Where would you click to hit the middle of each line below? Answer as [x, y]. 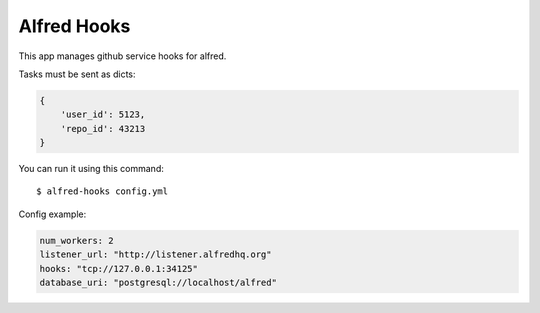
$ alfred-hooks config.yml [102, 191]
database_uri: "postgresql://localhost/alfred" [158, 283]
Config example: [52, 214]
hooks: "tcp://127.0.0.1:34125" [119, 268]
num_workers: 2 [76, 240]
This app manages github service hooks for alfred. [122, 56]
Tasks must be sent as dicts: [77, 74]
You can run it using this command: [91, 169]
